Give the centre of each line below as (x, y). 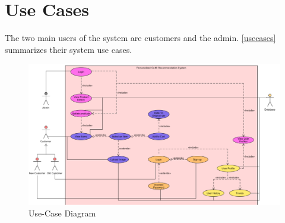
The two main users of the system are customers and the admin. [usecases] (140, 38)
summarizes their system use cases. (69, 49)
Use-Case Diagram (62, 213)
